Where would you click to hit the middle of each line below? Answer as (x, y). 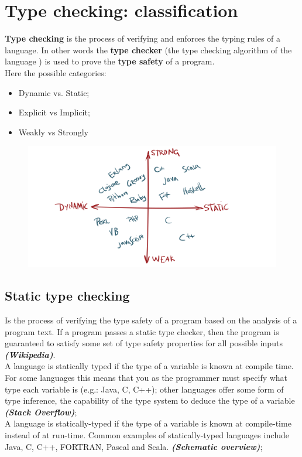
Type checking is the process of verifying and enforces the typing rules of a (143, 38)
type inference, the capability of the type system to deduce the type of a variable (150, 400)
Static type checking (67, 296)
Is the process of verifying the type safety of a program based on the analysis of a (151, 320)
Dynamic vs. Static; (54, 92)
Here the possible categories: (56, 72)
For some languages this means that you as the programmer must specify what (146, 378)
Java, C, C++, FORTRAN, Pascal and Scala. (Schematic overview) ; (134, 446)
